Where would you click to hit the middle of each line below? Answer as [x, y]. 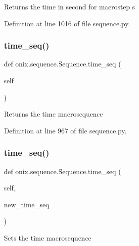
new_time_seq [27, 204]
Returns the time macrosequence [53, 114]
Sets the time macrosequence [48, 237]
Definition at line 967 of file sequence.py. [65, 130]
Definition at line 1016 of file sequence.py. [67, 23]
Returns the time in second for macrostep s [69, 6]
